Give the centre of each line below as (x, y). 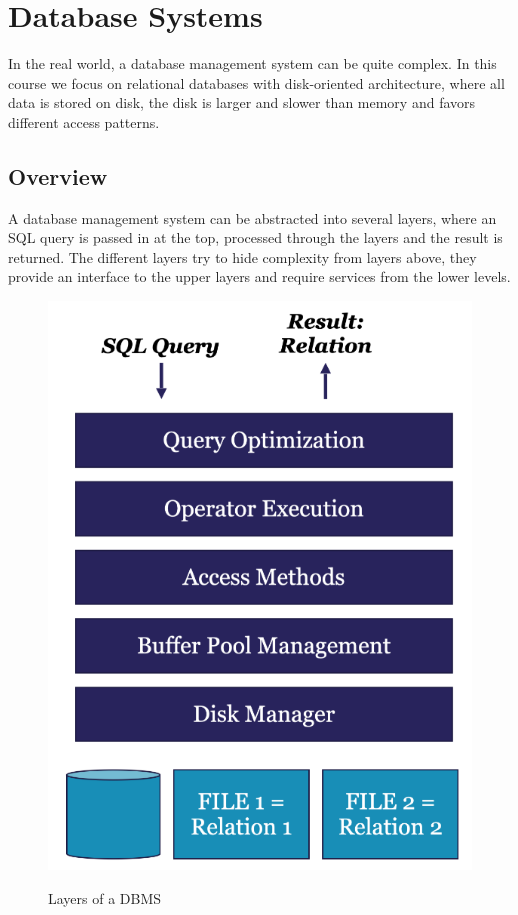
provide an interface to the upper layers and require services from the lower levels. (259, 276)
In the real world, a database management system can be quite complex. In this (252, 63)
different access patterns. (84, 121)
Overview (58, 175)
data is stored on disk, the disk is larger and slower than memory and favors (242, 102)
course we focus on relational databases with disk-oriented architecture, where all (256, 82)
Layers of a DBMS (105, 897)
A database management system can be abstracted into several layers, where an (252, 217)
